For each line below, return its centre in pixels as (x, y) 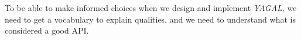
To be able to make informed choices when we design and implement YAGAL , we (151, 8)
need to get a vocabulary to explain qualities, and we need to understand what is (150, 19)
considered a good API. (47, 30)
